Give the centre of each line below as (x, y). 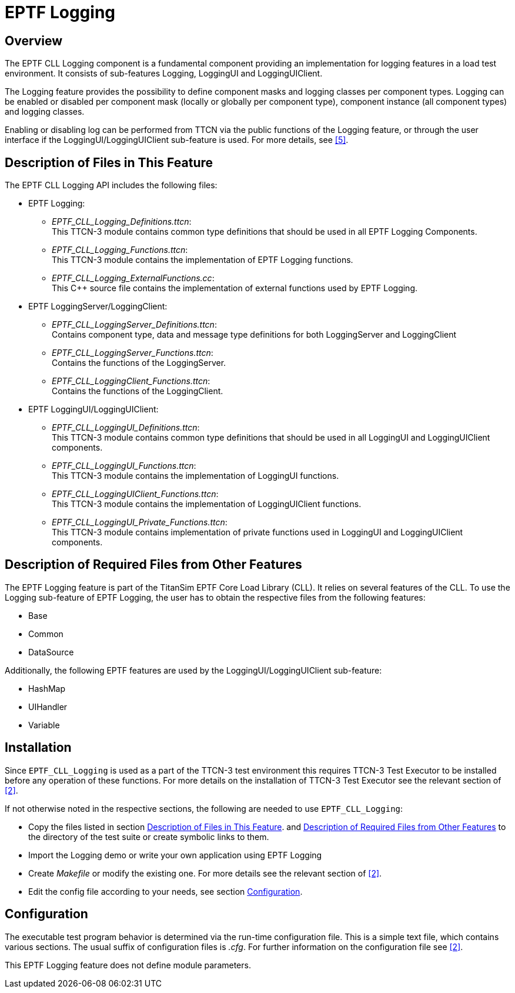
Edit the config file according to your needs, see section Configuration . (165, 891)
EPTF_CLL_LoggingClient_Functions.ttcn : (131, 381)
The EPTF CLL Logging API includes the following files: (111, 185)
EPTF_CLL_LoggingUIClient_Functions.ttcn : (135, 494)
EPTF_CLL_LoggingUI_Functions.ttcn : (124, 466)
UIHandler (48, 707)
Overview (34, 41)
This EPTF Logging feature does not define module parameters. (128, 965)
